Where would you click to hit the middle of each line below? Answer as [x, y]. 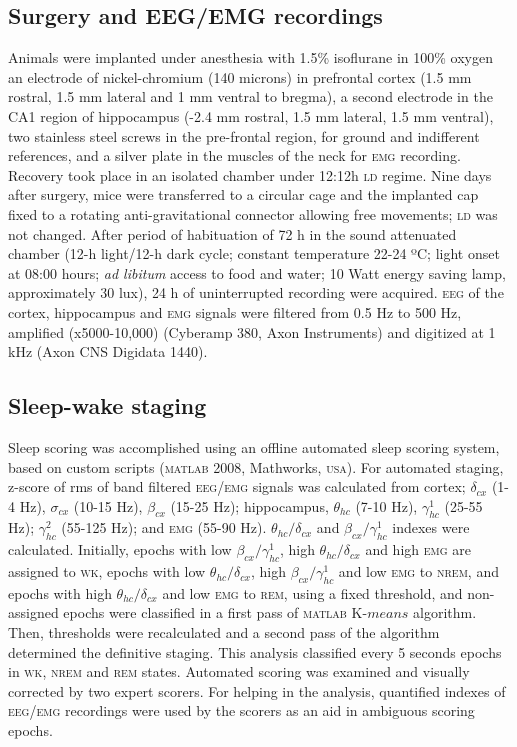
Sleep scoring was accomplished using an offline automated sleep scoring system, [254, 446]
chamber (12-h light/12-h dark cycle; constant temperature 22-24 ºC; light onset [254, 253]
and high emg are [418, 549]
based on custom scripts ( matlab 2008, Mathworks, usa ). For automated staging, [256, 466]
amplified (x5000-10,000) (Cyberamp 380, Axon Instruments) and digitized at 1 [252, 331]
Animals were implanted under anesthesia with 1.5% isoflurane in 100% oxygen [250, 57]
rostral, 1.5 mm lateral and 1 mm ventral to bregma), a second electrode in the [250, 96]
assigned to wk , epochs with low [107, 571]
